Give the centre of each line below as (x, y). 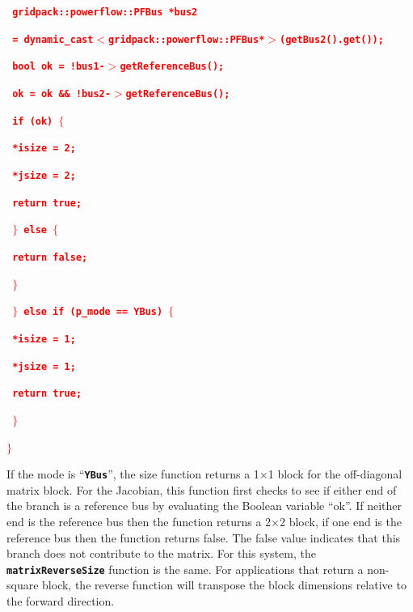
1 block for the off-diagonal (335, 474)
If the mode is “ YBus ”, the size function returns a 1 (133, 474)
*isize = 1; (44, 339)
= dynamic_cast (53, 39)
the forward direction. (61, 600)
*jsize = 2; (44, 175)
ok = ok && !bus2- (61, 93)
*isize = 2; (44, 149)
